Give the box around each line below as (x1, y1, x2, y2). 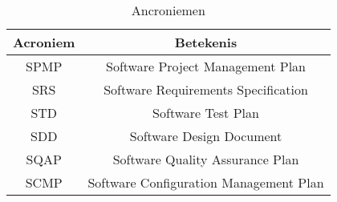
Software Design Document (129, 127, 282, 145)
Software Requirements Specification (104, 80, 308, 99)
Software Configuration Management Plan (87, 173, 324, 192)
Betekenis (174, 33, 238, 51)
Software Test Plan (152, 103, 259, 122)
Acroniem (13, 33, 75, 51)
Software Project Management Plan (106, 57, 307, 75)
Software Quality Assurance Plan (112, 150, 299, 168)
